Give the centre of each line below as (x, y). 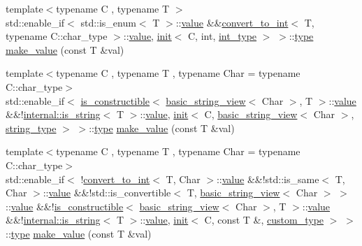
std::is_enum (108, 22)
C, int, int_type (223, 36)
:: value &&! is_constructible (65, 206)
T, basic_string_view (233, 193)
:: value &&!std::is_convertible (107, 193)
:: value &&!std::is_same (268, 179)
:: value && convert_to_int (232, 22)
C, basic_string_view (251, 114)
